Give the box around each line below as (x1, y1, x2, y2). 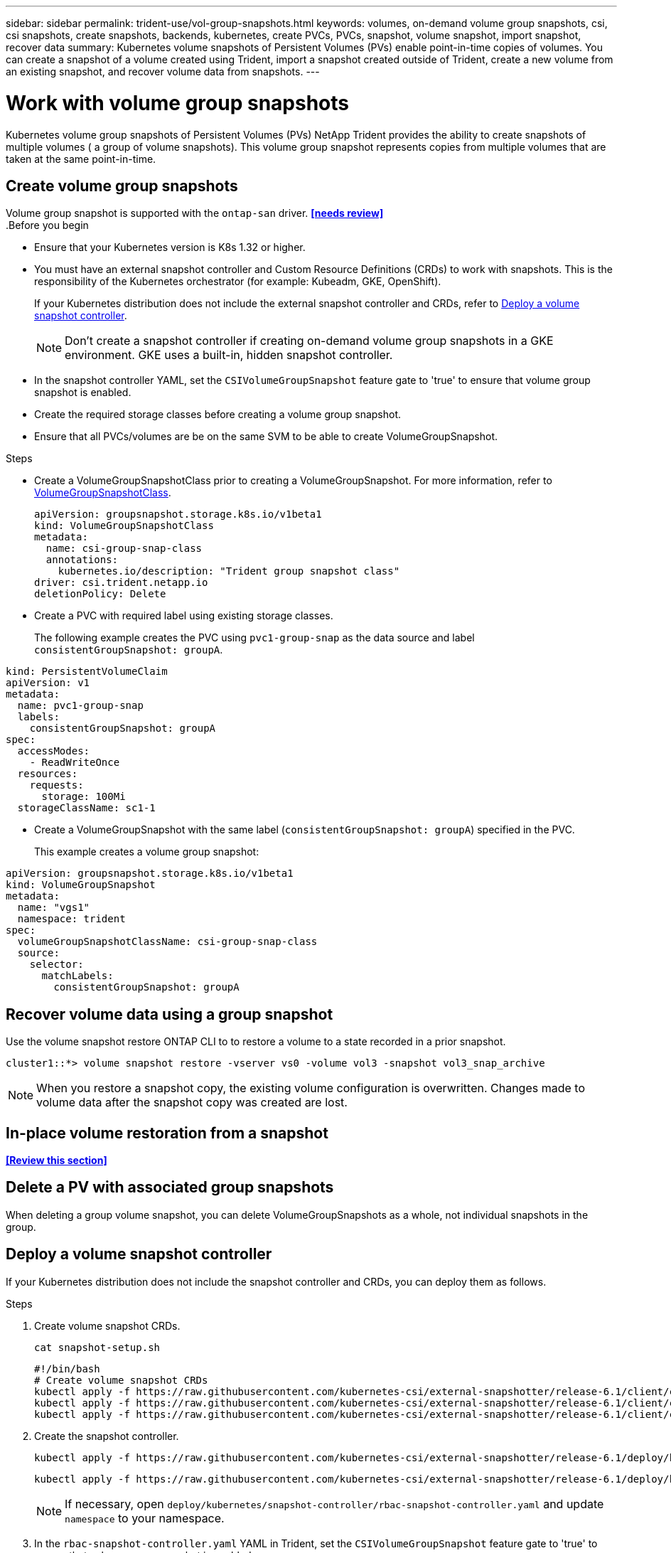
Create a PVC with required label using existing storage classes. (34, 609, 333, 622)
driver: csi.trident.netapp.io (34, 577, 208, 589)
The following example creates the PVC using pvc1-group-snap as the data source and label (34, 631, 475, 644)
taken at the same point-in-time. (6, 152, 156, 165)
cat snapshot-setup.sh (34, 1341, 161, 1353)
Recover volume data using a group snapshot (6, 1005, 333, 1023)
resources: (17, 768, 78, 780)
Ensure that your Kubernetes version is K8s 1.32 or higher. (34, 241, 306, 254)
